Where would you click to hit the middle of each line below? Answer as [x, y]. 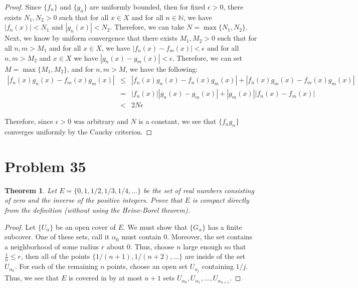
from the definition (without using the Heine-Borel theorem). [98, 209]
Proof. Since [23, 7]
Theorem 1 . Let [31, 190]
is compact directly [221, 200]
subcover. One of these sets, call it [57, 237]
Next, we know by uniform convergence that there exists [91, 38]
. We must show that [155, 227]
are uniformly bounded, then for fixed [147, 7]
